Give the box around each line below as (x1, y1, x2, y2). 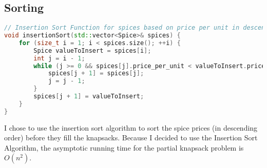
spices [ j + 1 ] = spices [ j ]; (48, 70, 144, 77)
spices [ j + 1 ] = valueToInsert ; (33, 93, 144, 100)
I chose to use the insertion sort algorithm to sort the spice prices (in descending (4, 122, 258, 133)
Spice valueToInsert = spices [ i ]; (33, 47, 151, 54)
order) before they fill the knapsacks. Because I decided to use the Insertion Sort (4, 132, 258, 143)
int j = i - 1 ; (33, 54, 85, 62)
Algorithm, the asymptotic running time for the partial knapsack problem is (4, 142, 244, 153)
